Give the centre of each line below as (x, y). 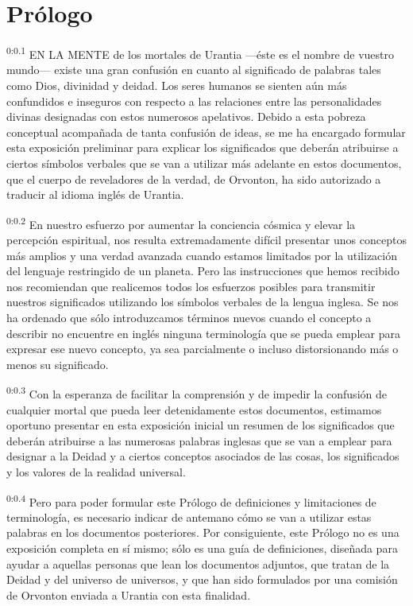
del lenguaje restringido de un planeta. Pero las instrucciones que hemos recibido (203, 271)
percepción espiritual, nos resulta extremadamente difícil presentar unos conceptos (206, 239)
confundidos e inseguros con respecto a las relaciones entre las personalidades (194, 101)
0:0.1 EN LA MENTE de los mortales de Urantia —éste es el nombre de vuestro (200, 53)
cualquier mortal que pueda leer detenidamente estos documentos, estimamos (194, 409)
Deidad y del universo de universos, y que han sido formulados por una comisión (202, 579)
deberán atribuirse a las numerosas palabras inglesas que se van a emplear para (199, 440)
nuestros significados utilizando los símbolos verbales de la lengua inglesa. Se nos (203, 302)
